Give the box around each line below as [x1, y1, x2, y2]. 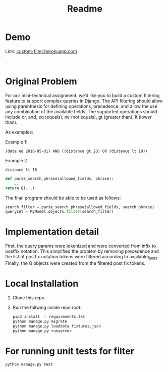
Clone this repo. [12, 294, 46, 301]
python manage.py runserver [12, 328, 72, 334]
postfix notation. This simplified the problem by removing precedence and [5, 248, 159, 254]
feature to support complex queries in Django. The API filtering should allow [5, 98, 163, 104]
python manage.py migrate [12, 319, 67, 324]
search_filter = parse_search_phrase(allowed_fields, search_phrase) [5, 204, 155, 210]
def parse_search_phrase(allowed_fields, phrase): [5, 176, 114, 181]
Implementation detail [5, 226, 99, 238]
